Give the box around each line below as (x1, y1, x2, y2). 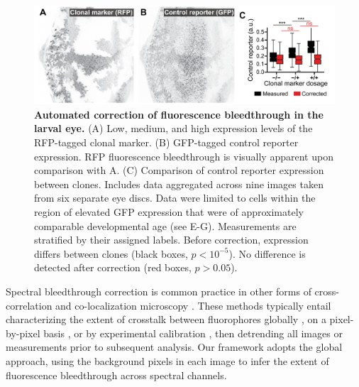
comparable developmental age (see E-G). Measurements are (34, 218, 297, 233)
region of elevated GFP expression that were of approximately (34, 205, 304, 219)
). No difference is (228, 246, 306, 261)
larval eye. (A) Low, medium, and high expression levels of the (34, 121, 313, 136)
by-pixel (6, 325, 40, 340)
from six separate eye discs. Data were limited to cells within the (34, 190, 316, 205)
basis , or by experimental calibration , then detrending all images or (43, 325, 343, 340)
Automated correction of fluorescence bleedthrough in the (34, 107, 324, 121)
